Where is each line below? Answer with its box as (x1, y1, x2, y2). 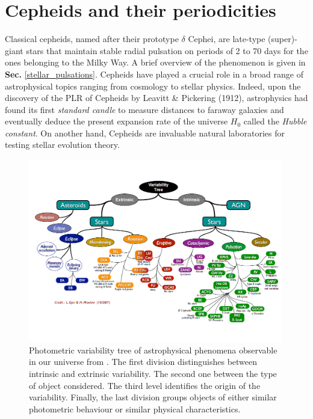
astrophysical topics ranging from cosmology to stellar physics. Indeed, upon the (5, 79, 301, 92)
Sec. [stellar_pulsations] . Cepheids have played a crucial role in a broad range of (5, 67, 303, 80)
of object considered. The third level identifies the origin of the (29, 379, 261, 391)
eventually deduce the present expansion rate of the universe (5, 115, 228, 127)
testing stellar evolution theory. (5, 138, 120, 151)
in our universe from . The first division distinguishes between (29, 355, 258, 368)
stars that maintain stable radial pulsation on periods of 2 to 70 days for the (26, 44, 308, 57)
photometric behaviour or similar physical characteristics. (29, 402, 241, 415)
